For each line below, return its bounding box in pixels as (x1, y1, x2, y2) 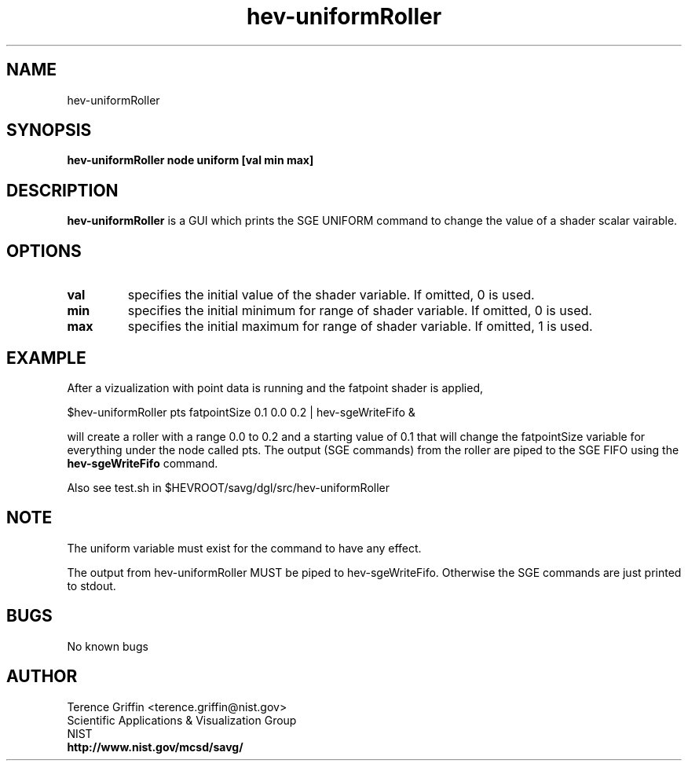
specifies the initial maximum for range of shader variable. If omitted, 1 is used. (127, 318, 593, 335)
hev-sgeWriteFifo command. (67, 456, 218, 470)
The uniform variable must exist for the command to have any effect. (67, 541, 422, 555)
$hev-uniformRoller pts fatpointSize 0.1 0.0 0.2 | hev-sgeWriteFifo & (67, 405, 415, 419)
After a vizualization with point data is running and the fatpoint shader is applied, (67, 380, 484, 395)
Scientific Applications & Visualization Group (67, 713, 297, 727)
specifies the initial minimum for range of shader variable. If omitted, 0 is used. (127, 303, 592, 319)
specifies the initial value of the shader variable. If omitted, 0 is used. (127, 287, 535, 303)
